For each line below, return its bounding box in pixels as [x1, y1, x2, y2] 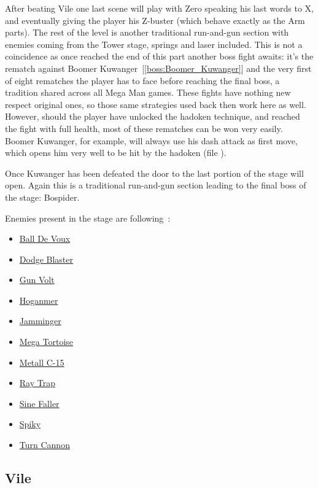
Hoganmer [19, 293, 58, 306]
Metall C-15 [19, 355, 64, 368]
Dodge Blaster [19, 252, 74, 265]
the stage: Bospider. [5, 190, 80, 203]
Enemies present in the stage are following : [5, 211, 171, 224]
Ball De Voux [19, 232, 71, 245]
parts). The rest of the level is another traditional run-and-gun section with [5, 26, 289, 39]
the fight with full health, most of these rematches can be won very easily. [5, 122, 283, 134]
